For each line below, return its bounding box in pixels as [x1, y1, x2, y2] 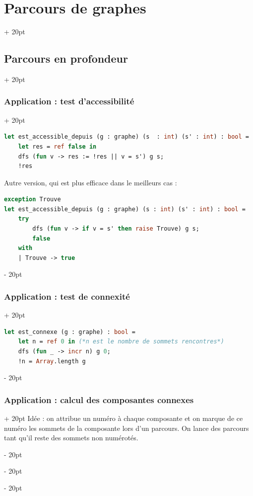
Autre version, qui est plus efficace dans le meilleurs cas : [4, 177, 177, 187]
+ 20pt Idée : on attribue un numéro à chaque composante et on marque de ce [4, 413, 243, 423]
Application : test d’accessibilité [4, 95, 134, 107]
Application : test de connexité [4, 290, 130, 302]
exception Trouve [4, 196, 61, 203]
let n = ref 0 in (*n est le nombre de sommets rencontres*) [18, 338, 224, 345]
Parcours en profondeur [4, 51, 128, 66]
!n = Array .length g [18, 357, 86, 365]
